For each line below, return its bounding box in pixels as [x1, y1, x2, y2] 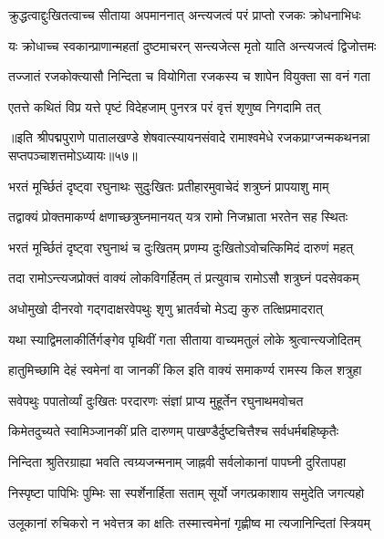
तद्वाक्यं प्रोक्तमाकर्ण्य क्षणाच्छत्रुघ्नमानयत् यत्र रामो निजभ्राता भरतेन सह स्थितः [8, 207, 348, 226]
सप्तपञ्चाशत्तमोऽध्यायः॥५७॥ [8, 145, 138, 164]
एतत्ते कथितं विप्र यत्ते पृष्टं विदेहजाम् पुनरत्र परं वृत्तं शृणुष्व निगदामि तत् [8, 97, 321, 116]
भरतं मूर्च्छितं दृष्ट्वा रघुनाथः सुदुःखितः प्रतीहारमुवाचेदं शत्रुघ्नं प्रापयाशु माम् [8, 176, 329, 195]
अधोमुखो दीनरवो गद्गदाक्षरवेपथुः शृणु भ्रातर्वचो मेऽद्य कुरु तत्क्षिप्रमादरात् [8, 298, 323, 317]
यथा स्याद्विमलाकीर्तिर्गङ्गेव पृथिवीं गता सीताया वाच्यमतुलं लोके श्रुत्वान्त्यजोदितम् [8, 329, 361, 348]
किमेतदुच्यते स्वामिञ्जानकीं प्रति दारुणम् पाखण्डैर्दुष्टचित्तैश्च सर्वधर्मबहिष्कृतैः [8, 421, 339, 441]
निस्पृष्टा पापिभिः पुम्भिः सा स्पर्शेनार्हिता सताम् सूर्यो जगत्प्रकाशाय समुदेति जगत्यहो [8, 482, 365, 502]
